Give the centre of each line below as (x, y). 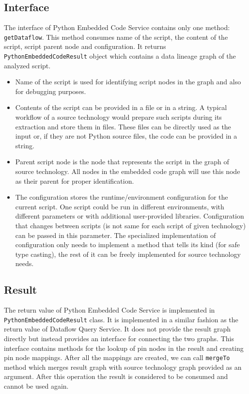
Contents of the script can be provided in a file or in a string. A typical (121, 107)
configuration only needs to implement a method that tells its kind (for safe (127, 244)
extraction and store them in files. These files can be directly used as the (123, 126)
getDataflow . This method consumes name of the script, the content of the (116, 37)
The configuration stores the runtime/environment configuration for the (122, 197)
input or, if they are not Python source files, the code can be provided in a (126, 136)
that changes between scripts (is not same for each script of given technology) (131, 226)
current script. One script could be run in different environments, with (120, 206)
